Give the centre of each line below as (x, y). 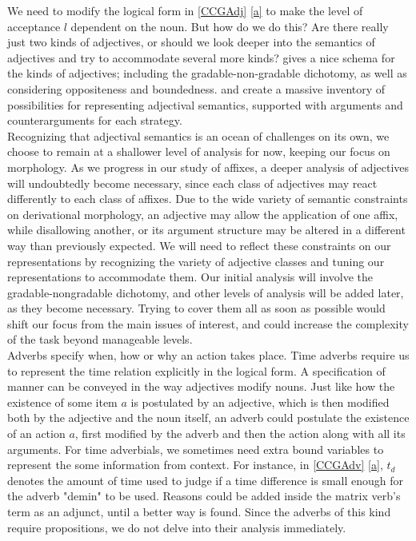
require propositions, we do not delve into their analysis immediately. (177, 527)
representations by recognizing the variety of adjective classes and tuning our (196, 261)
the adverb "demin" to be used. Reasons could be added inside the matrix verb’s (204, 496)
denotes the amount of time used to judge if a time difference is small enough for (206, 480)
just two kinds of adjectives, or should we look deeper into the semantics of (191, 42)
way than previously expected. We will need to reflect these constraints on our (199, 245)
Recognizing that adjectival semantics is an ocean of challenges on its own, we (198, 135)
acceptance (34, 26)
